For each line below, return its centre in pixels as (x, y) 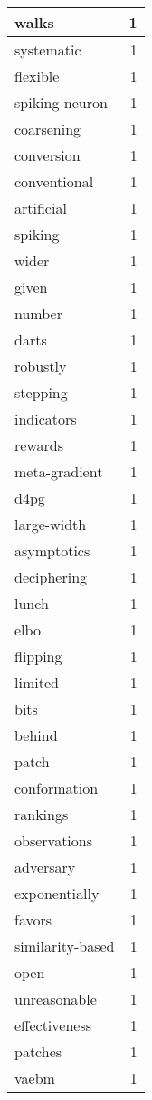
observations (54, 840)
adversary (45, 867)
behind (36, 735)
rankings (42, 814)
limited (37, 682)
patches (38, 1051)
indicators (46, 419)
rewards (39, 445)
